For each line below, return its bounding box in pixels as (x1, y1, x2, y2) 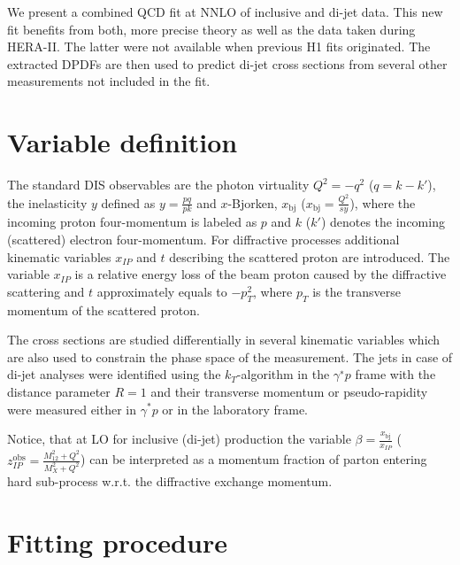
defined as (101, 193, 156, 212)
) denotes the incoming (320, 213, 445, 231)
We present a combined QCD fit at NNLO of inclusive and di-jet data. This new (7, 3, 443, 20)
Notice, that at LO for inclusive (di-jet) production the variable (7, 430, 351, 448)
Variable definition (7, 124, 238, 160)
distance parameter (7, 382, 111, 400)
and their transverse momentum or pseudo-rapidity (150, 382, 428, 400)
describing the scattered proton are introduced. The (169, 247, 450, 266)
